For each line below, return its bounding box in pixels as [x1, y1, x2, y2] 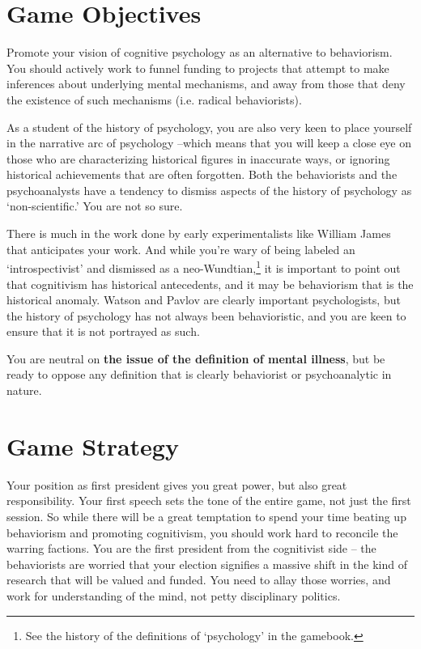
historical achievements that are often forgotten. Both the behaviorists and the [6, 166, 398, 183]
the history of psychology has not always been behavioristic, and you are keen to [6, 307, 406, 324]
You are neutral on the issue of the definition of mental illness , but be [6, 350, 385, 367]
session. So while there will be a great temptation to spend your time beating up [6, 507, 406, 524]
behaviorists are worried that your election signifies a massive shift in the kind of [6, 555, 408, 572]
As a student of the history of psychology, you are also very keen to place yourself [6, 118, 412, 135]
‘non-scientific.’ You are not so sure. [6, 197, 183, 214]
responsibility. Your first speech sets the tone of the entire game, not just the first [6, 492, 411, 509]
